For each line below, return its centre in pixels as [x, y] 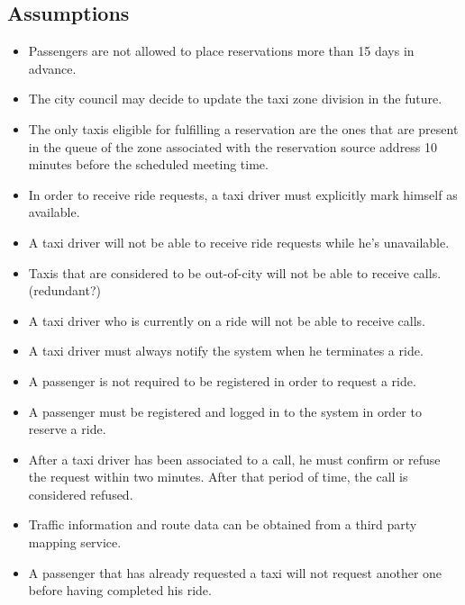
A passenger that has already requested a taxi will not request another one [235, 572]
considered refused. [81, 494]
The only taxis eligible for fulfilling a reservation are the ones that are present [243, 128]
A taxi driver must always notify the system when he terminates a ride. [226, 351]
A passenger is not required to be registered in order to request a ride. [222, 380]
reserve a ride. [67, 429]
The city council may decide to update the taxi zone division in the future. [235, 99]
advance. [52, 68]
